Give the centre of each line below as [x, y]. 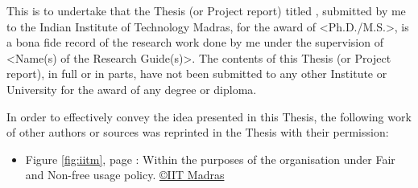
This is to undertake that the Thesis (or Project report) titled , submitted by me [206, 10]
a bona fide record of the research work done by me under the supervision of [195, 42]
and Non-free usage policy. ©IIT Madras [125, 175]
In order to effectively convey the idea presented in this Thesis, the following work [209, 116]
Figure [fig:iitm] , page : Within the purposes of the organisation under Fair [210, 159]
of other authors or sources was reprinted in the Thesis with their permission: [198, 132]
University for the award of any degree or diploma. [132, 89]
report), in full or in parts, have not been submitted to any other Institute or [197, 74]
